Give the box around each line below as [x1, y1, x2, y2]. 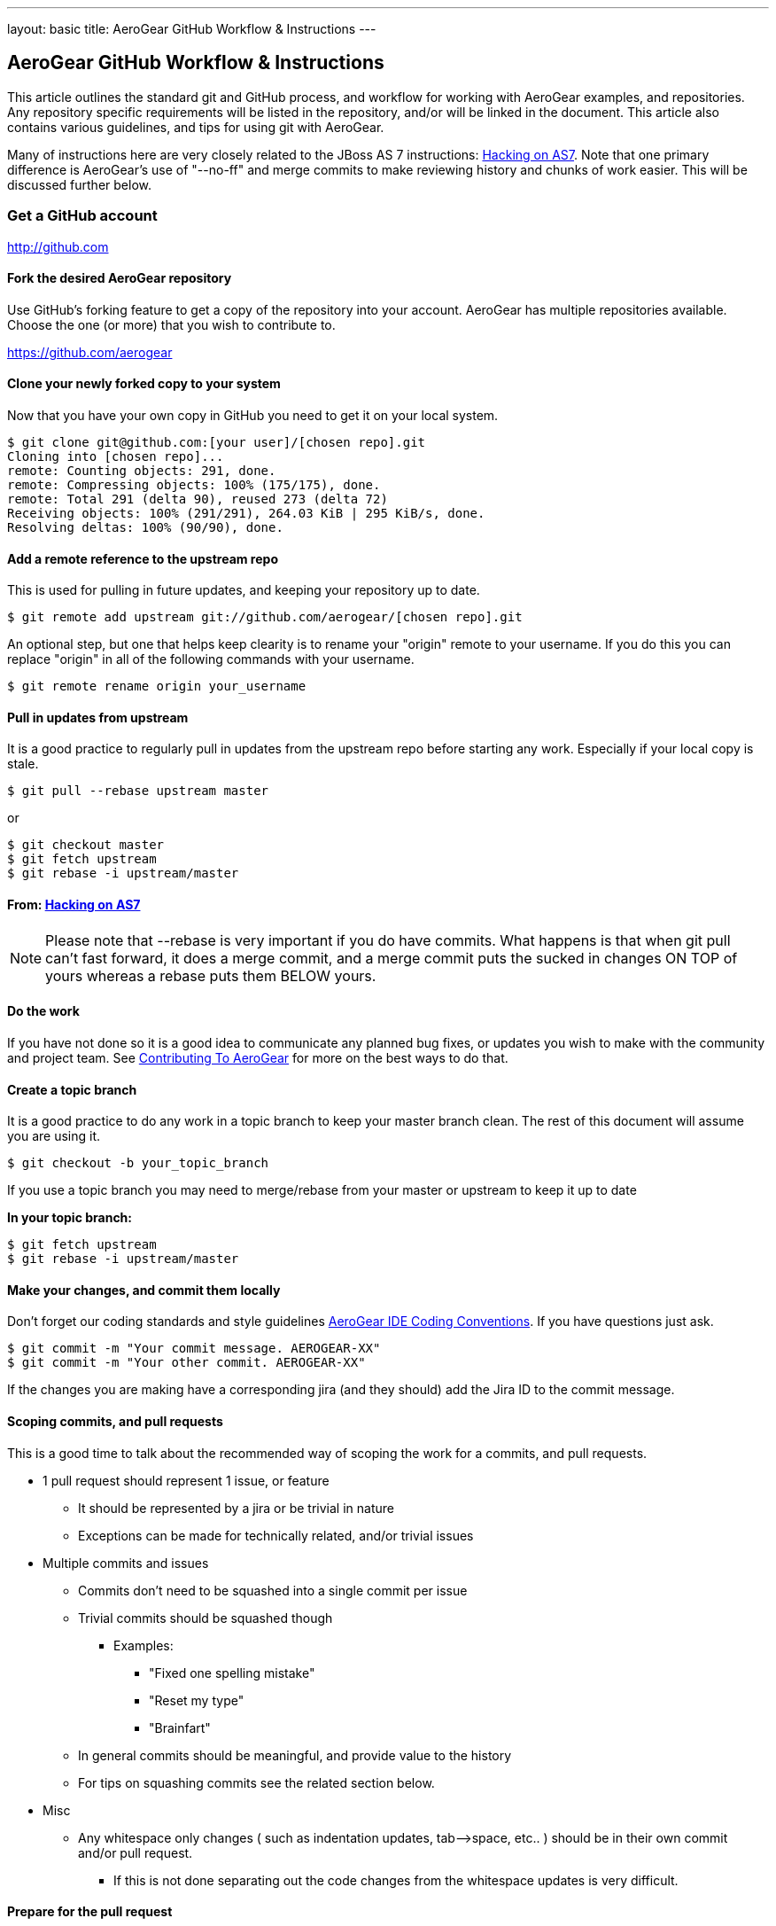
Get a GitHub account [7, 207, 158, 225]
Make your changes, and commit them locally [7, 1282, 281, 1298]
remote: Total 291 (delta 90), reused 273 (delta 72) [7, 492, 388, 507]
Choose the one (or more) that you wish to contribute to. [7, 316, 336, 332]
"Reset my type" [149, 1692, 244, 1708]
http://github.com [7, 238, 109, 254]
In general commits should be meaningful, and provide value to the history [78, 1747, 512, 1763]
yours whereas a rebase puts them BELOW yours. [45, 966, 376, 985]
